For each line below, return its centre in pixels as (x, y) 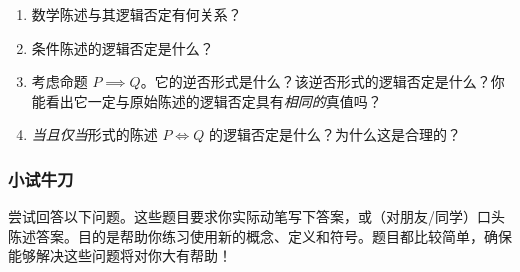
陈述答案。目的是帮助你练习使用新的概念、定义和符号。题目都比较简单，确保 (260, 235)
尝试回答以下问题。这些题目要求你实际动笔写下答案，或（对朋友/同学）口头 (256, 216)
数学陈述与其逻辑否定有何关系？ (136, 14)
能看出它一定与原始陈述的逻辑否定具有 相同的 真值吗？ (206, 100)
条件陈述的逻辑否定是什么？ (122, 47)
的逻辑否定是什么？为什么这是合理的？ (334, 134)
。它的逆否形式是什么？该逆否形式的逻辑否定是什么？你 (322, 81)
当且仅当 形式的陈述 (94, 134)
